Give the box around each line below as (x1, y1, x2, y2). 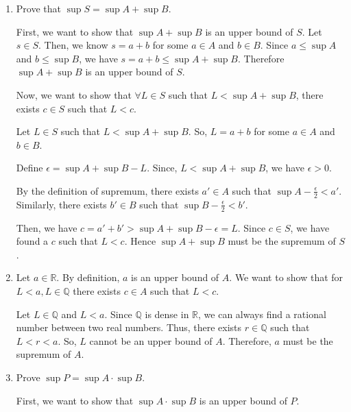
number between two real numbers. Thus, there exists (16, 320, 242, 335)
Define (16, 160, 43, 175)
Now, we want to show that (16, 87, 132, 101)
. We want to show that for (229, 270, 343, 284)
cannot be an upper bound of (89, 333, 213, 348)
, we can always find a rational (198, 306, 326, 321)
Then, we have (16, 220, 77, 234)
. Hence (124, 234, 156, 248)
